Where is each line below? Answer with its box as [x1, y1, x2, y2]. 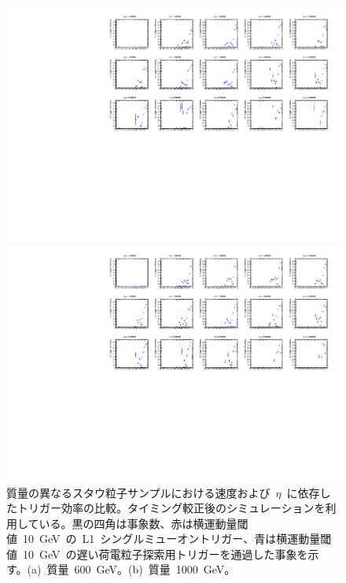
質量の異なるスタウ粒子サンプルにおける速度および [6, 484, 271, 500]
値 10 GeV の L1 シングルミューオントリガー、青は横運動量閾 [6, 530, 332, 547]
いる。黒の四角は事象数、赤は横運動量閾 [39, 515, 248, 531]
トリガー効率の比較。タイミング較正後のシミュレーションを [17, 500, 326, 516]
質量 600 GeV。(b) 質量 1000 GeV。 [46, 561, 236, 577]
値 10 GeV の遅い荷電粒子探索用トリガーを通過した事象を [6, 545, 308, 562]
